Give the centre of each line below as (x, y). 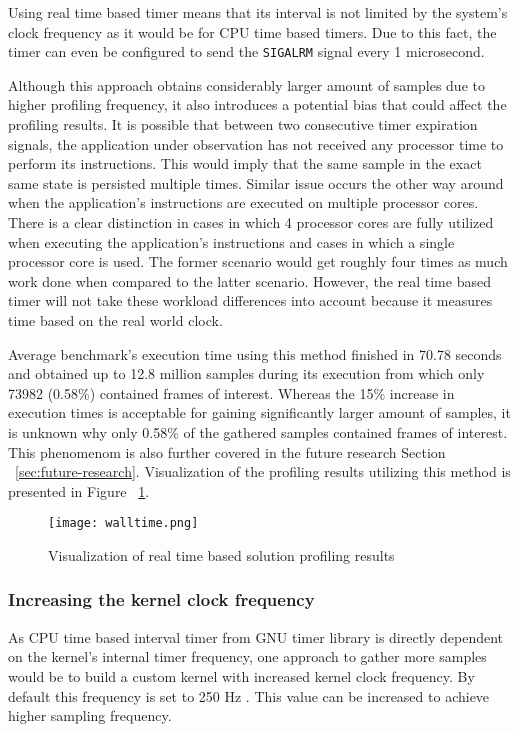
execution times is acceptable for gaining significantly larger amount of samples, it (259, 412)
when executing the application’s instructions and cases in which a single (231, 241)
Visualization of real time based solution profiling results (221, 554)
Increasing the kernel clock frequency (161, 599)
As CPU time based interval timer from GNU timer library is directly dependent (256, 636)
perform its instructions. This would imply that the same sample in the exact (245, 163)
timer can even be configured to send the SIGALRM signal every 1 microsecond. (246, 51)
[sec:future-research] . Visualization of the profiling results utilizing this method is (263, 471)
